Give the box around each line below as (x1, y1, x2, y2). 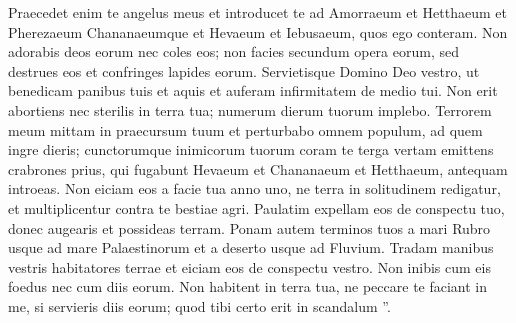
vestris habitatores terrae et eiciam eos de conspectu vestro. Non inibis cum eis (8, 256, 491, 277)
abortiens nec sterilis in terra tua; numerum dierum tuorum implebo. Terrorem (8, 99, 492, 120)
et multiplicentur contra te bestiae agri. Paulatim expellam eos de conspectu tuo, (8, 197, 505, 218)
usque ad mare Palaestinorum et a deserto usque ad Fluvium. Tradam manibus (8, 237, 494, 258)
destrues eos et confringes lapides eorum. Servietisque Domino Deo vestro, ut (8, 60, 480, 81)
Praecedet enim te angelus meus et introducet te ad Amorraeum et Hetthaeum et (8, 2, 507, 22)
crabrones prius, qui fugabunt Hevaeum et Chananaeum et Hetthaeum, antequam (8, 158, 508, 179)
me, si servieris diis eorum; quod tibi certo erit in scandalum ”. (8, 295, 391, 316)
